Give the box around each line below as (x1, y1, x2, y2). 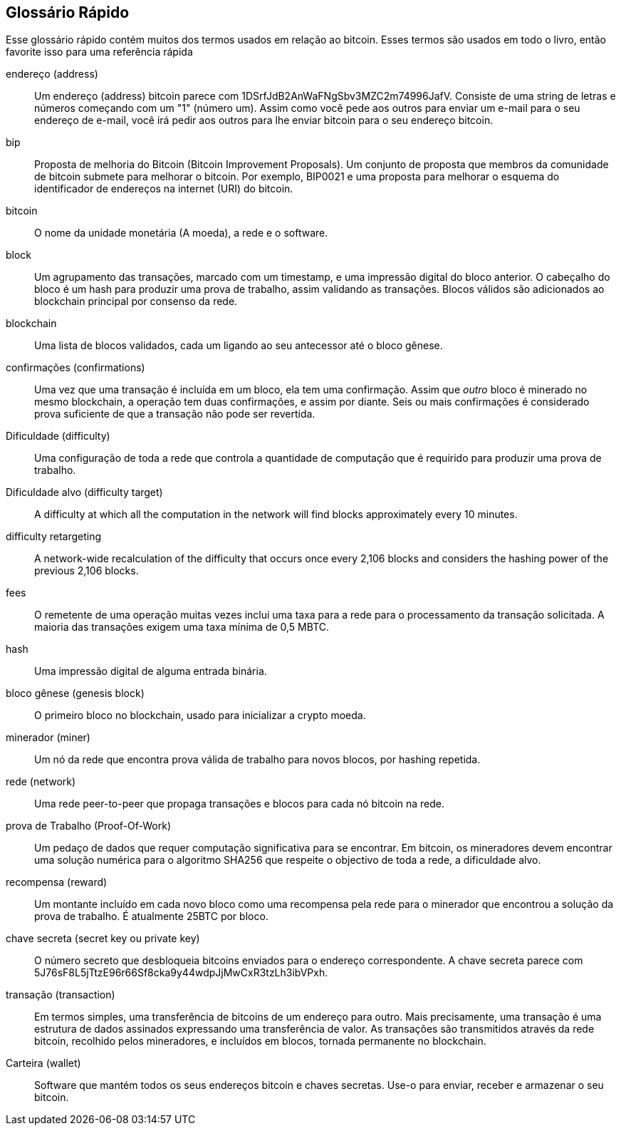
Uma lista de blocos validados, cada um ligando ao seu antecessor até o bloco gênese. (34, 339, 443, 352)
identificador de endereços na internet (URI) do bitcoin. (34, 182, 293, 195)
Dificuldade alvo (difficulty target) (6, 486, 163, 499)
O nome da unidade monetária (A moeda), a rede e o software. (34, 227, 328, 239)
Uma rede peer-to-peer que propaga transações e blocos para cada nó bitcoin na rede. (34, 797, 445, 810)
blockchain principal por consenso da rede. (34, 295, 238, 308)
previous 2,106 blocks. (34, 564, 139, 577)
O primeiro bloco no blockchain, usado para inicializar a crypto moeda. (34, 709, 366, 722)
